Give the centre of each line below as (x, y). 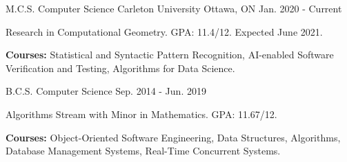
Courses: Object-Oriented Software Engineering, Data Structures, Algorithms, (173, 137)
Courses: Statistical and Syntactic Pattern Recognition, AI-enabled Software (170, 55)
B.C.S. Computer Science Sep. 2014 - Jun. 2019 (106, 91)
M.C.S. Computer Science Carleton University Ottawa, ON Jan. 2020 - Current (174, 8)
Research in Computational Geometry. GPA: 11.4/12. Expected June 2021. (164, 31)
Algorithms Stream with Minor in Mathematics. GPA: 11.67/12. (141, 114)
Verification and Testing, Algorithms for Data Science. (120, 68)
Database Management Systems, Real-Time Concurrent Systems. (143, 151)
